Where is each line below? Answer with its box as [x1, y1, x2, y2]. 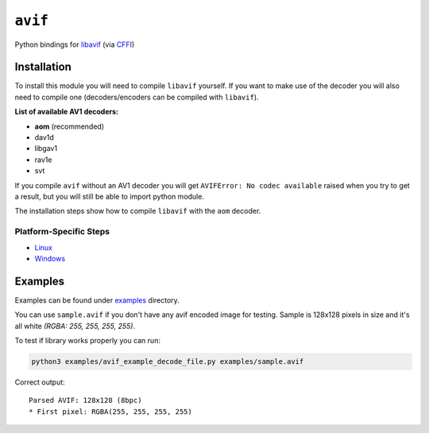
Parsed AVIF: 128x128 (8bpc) [29, 396, 142, 405]
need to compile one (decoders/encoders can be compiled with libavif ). [14, 92, 259, 102]
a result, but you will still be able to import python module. [14, 191, 204, 201]
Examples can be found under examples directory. [14, 295, 180, 305]
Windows [34, 253, 66, 263]
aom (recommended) [34, 122, 105, 131]
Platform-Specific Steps [14, 226, 110, 238]
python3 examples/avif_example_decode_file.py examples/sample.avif [31, 357, 304, 365]
